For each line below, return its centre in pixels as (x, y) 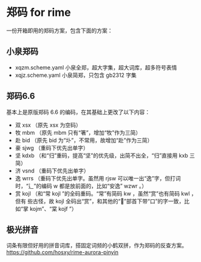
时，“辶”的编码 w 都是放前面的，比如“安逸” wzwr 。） (81, 186)
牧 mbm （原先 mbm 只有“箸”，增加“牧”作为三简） (78, 132)
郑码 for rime (39, 12)
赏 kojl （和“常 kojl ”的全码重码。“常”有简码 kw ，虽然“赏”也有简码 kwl (102, 193)
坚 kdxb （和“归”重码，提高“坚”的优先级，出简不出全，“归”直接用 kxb (101, 155)
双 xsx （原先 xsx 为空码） (48, 125)
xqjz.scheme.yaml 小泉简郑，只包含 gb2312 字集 (76, 75)
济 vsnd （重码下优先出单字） (52, 171)
